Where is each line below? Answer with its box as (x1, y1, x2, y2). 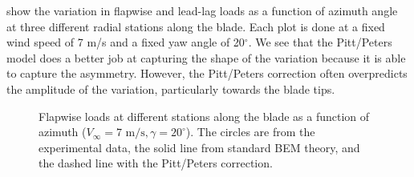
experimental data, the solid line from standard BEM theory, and (39, 139, 360, 155)
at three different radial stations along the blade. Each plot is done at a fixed (6, 18, 385, 34)
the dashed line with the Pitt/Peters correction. (39, 155, 273, 171)
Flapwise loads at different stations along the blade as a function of (39, 107, 370, 124)
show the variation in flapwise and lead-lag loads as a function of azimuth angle (6, 2, 398, 18)
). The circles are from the (185, 123, 315, 140)
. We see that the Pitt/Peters (248, 34, 392, 50)
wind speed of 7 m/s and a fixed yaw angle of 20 (6, 34, 245, 50)
